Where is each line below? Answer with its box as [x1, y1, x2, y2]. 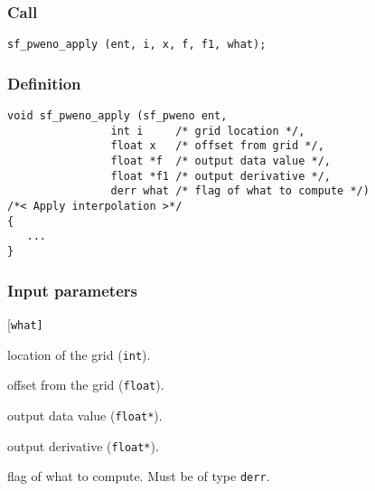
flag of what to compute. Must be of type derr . [7, 467, 270, 486]
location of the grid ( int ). [7, 345, 151, 364]
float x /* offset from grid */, [110, 139, 324, 153]
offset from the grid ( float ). [7, 375, 164, 394]
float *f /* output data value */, [110, 155, 331, 168]
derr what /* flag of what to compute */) [110, 184, 370, 198]
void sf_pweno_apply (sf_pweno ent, [7, 109, 228, 123]
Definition [7, 71, 81, 94]
